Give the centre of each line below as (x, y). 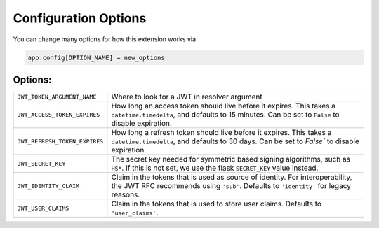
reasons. (126, 194)
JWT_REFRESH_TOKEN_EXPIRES (60, 141)
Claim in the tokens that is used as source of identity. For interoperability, (232, 177)
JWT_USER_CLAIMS (43, 208)
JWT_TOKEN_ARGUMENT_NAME (57, 97)
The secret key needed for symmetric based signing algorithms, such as (231, 159)
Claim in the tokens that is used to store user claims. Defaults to (217, 204)
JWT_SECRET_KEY (41, 163)
